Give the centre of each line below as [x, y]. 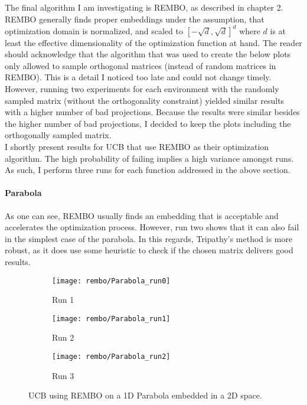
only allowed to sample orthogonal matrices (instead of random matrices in [141, 65]
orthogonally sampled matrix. [58, 135]
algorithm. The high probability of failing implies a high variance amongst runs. [149, 158]
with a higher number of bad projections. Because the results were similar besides [152, 112]
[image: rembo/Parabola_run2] [111, 357]
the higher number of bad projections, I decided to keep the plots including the [148, 123]
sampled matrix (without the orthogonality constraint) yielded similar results [145, 100]
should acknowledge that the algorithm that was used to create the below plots [148, 54]
